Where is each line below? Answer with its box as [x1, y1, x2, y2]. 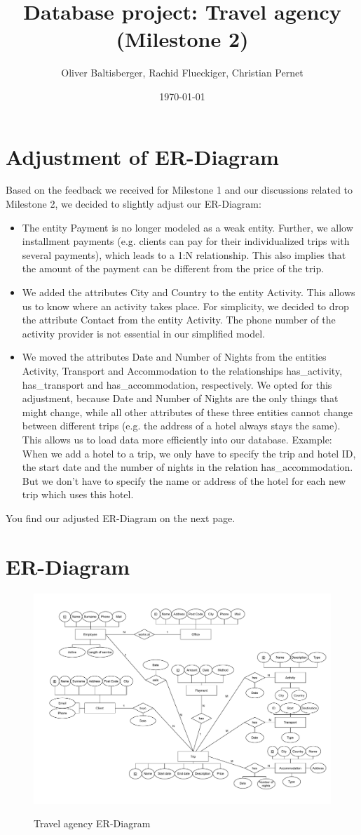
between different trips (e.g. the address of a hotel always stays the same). [22, 418, 341, 433]
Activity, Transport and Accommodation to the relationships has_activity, [22, 363, 343, 378]
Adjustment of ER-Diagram [6, 142, 279, 171]
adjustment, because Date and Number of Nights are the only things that [22, 391, 339, 406]
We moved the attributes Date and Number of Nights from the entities [22, 349, 327, 364]
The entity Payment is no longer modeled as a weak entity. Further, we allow [22, 220, 353, 234]
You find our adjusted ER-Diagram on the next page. [6, 510, 236, 525]
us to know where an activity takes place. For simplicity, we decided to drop [22, 298, 349, 313]
